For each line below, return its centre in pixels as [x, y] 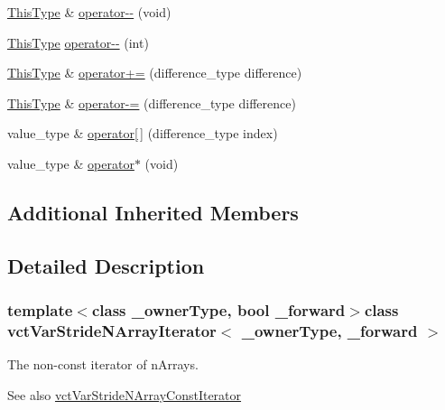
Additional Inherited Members [153, 212]
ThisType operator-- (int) [78, 42]
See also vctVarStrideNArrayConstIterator [125, 394]
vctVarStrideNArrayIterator [112, 330]
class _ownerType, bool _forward [218, 310]
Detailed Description [106, 265]
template [40, 310]
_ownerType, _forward [329, 330]
